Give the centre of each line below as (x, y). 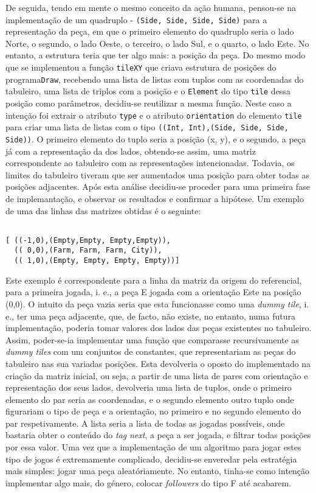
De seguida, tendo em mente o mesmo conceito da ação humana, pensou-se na (151, 7)
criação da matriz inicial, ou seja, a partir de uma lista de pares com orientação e (157, 375)
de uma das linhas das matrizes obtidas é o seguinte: (103, 210)
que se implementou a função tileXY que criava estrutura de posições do (141, 67)
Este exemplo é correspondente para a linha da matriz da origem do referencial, (154, 280)
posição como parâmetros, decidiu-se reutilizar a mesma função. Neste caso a (149, 103)
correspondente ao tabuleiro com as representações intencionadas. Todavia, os (150, 163)
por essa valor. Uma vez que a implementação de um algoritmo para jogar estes (153, 447)
